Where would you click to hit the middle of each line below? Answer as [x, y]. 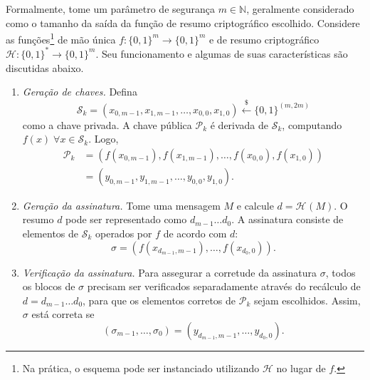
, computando [312, 124]
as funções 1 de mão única [61, 38]
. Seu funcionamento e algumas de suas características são [222, 53]
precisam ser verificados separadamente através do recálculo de [224, 286]
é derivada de [239, 124]
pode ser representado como [126, 219]
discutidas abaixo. [45, 67]
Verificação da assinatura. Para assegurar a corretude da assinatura [170, 272]
